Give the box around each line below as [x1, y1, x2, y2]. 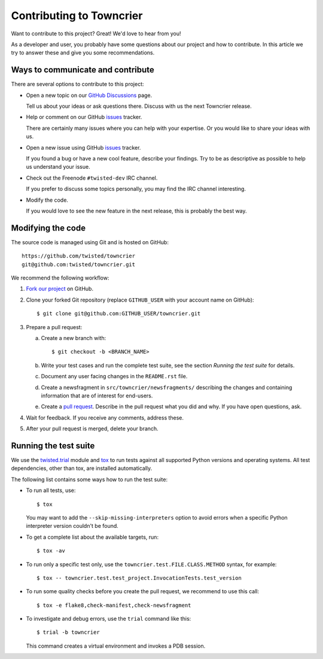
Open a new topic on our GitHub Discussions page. [26, 92, 153, 99]
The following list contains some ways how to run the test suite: [11, 476, 167, 483]
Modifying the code [11, 223, 86, 233]
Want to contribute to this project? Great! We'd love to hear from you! [11, 30, 181, 37]
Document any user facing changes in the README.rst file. [41, 373, 188, 380]
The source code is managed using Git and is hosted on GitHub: [11, 238, 169, 245]
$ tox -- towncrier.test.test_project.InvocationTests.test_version [36, 575, 242, 581]
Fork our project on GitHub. [26, 285, 94, 293]
